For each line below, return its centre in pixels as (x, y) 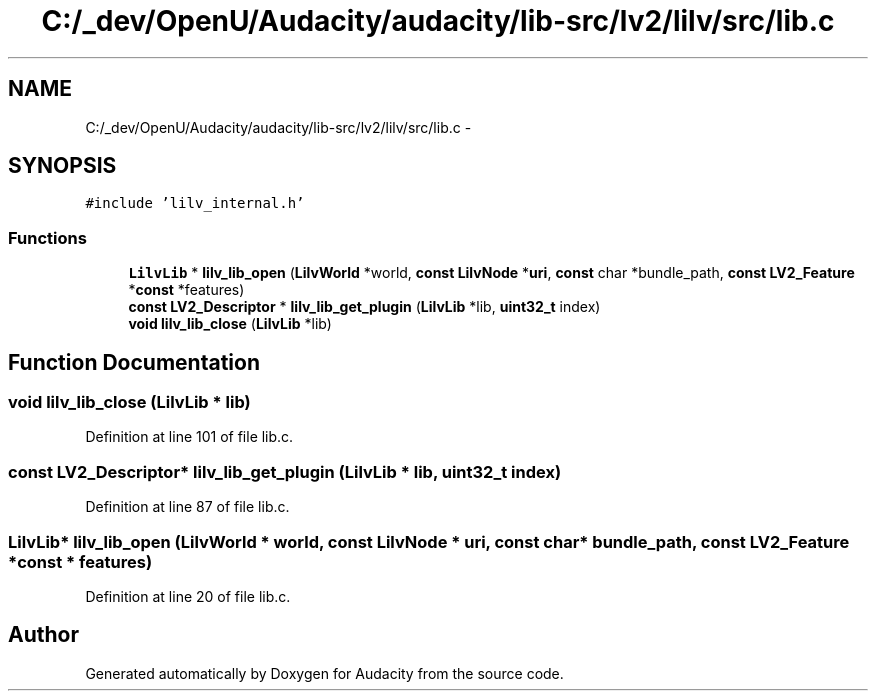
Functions (47, 237)
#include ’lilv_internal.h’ (195, 203)
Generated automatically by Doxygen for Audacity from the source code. (324, 673)
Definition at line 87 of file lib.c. (187, 507)
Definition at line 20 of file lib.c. (188, 596)
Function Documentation (134, 362)
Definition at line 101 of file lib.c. (189, 437)
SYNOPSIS (62, 166)
